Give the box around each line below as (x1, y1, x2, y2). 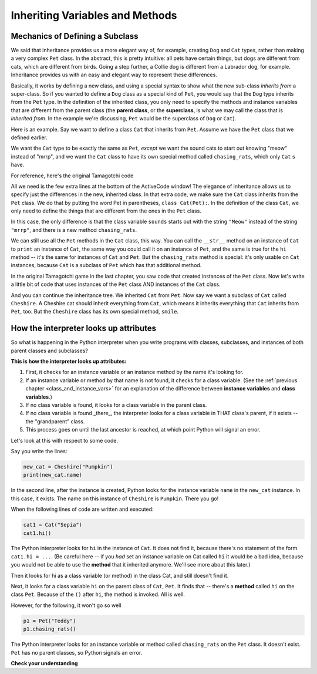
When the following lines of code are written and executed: (11, 505, 154, 513)
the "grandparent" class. (25, 417, 85, 425)
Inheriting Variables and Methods (11, 9, 177, 22)
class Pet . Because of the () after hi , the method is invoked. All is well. (11, 591, 185, 598)
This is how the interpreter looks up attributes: (11, 358, 127, 365)
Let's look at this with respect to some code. (11, 437, 119, 444)
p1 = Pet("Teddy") (23, 617, 76, 624)
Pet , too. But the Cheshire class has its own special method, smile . (11, 308, 179, 315)
